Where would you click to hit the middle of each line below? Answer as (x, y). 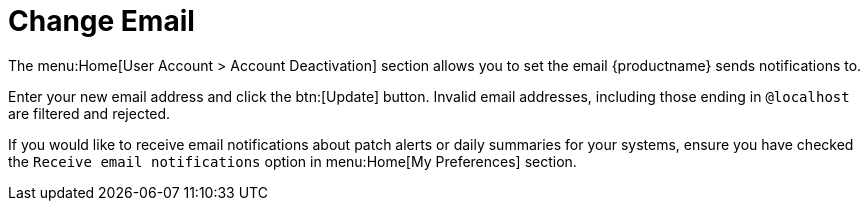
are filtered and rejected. (89, 113)
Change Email (101, 21)
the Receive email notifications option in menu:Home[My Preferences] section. (292, 161)
